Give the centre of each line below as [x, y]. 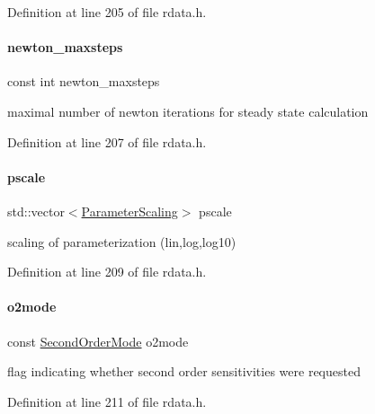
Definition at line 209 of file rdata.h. [107, 272]
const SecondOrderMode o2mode [98, 341]
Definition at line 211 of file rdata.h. [107, 401]
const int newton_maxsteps [84, 81]
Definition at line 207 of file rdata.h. [107, 141]
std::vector [36, 211]
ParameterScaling [129, 211]
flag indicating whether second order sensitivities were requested [184, 371]
